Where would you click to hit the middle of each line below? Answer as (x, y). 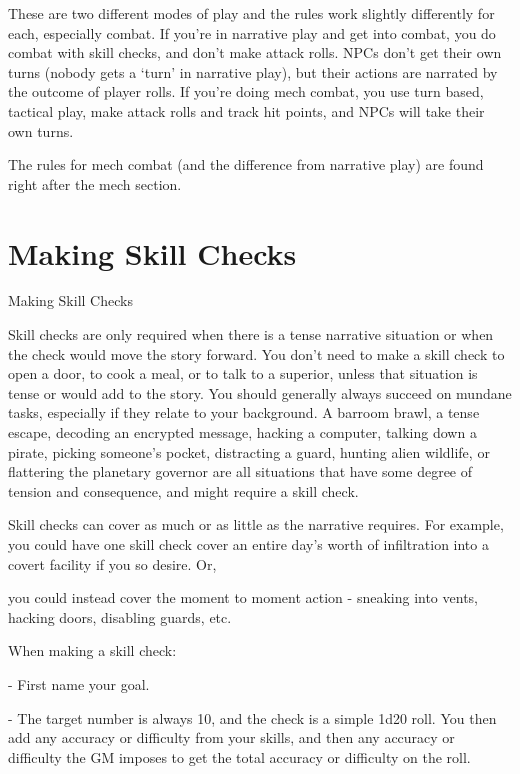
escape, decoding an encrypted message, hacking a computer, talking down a (242, 432)
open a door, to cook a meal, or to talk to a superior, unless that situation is (243, 373)
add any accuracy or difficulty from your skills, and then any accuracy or (231, 737)
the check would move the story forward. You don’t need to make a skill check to (256, 353)
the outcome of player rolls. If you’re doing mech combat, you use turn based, (246, 91)
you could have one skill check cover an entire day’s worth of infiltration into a (248, 544)
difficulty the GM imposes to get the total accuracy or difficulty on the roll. (239, 756)
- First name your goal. (79, 683)
